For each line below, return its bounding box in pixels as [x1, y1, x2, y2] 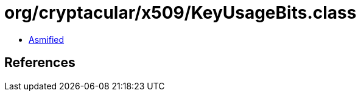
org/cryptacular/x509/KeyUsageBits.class [4, 2, 357, 23]
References [4, 55, 75, 71]
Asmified [29, 34, 65, 45]
